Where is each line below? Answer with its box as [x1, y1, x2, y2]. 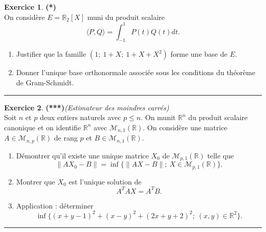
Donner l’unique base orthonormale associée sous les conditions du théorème [16, 67, 255, 78]
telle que [207, 150, 234, 160]
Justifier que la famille [16, 49, 86, 59]
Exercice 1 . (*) [4, 2, 56, 12]
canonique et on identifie [4, 122, 81, 132]
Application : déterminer [16, 200, 94, 211]
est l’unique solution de [69, 176, 142, 187]
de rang [54, 132, 78, 143]
